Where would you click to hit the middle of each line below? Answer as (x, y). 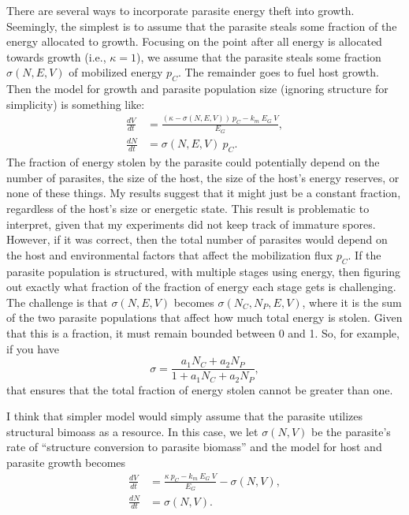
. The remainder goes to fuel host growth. (278, 72)
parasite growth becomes (66, 462)
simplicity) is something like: (76, 104)
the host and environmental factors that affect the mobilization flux (170, 254)
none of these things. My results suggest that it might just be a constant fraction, (204, 193)
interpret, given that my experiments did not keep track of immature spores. (191, 224)
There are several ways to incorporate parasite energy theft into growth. (180, 10)
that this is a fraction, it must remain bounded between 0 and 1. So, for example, (203, 332)
